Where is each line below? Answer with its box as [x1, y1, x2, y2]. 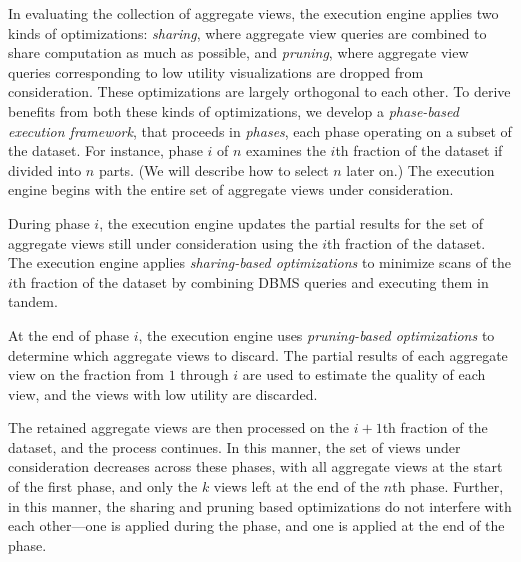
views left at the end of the [213, 476, 380, 497]
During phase [8, 212, 90, 233]
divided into [8, 159, 82, 180]
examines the [246, 140, 326, 161]
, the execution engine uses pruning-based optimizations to [138, 324, 495, 345]
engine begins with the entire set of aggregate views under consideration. [8, 179, 454, 200]
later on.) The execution [346, 159, 495, 180]
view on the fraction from [8, 364, 165, 385]
